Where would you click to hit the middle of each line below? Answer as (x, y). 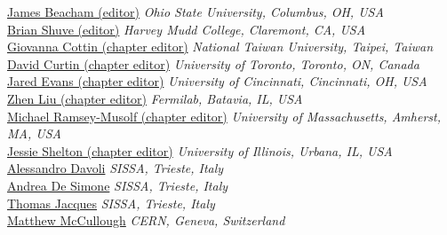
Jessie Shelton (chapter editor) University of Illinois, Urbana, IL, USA (200, 150)
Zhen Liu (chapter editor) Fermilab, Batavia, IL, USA (155, 98)
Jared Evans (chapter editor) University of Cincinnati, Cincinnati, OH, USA (217, 81)
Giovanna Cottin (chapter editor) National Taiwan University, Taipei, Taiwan (220, 47)
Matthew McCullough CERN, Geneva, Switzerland (146, 220)
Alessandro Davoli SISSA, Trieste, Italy (116, 168)
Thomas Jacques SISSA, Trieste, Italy (111, 203)
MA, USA (34, 133)
